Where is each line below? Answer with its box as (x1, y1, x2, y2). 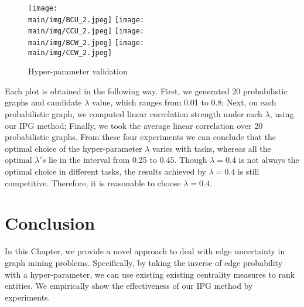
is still (237, 165, 259, 178)
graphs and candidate (5, 96, 82, 108)
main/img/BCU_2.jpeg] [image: (28, 15, 144, 24)
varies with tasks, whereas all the (152, 142, 271, 154)
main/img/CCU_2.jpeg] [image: (28, 27, 144, 36)
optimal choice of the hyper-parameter (5, 142, 142, 154)
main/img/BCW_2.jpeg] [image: (28, 38, 144, 47)
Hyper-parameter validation (28, 65, 128, 77)
